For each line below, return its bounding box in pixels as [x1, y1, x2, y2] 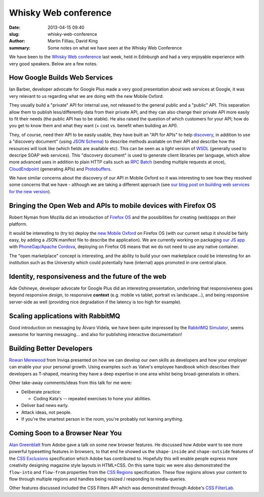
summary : [9, 45, 31, 51]
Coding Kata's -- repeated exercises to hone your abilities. [33, 395, 152, 401]
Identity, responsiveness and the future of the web [9, 272, 167, 281]
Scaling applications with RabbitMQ [9, 312, 121, 320]
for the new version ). [9, 188, 51, 194]
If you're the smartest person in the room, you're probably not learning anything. [21, 416, 183, 422]
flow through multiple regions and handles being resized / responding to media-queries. [9, 476, 186, 482]
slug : [9, 31, 20, 37]
